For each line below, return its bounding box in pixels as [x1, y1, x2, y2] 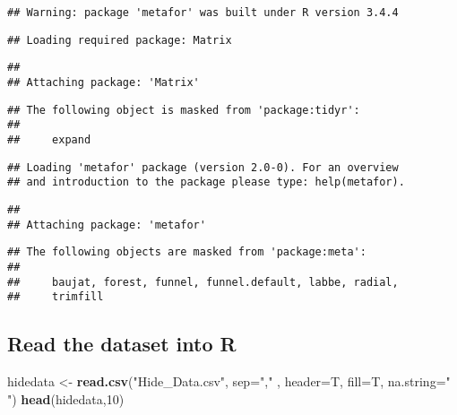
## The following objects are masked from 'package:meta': [7, 246, 366, 259]
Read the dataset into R [7, 330, 237, 358]
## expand [7, 133, 91, 146]
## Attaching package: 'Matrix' [7, 75, 200, 89]
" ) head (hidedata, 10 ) [7, 389, 125, 408]
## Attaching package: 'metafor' [7, 218, 206, 231]
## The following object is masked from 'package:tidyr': [7, 103, 360, 117]
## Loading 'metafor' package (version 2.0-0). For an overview [7, 160, 399, 174]
